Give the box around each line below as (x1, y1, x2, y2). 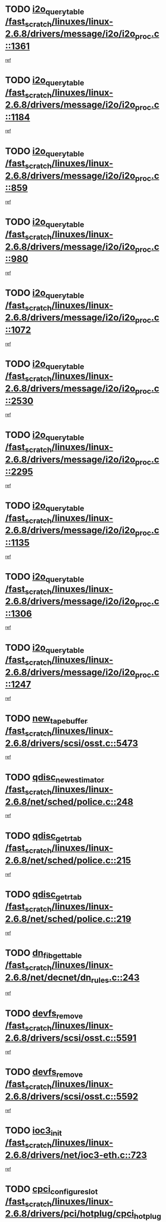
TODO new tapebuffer (5, 713, 88, 726)
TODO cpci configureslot (5, 1183, 98, 1197)
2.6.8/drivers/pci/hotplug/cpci (5, 1208, 134, 1220)
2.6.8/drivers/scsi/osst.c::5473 (5, 738, 138, 749)
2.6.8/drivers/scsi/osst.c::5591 (5, 1032, 137, 1044)
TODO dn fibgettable (5, 947, 82, 960)
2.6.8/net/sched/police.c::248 (5, 796, 134, 807)
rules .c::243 (91, 972, 140, 985)
